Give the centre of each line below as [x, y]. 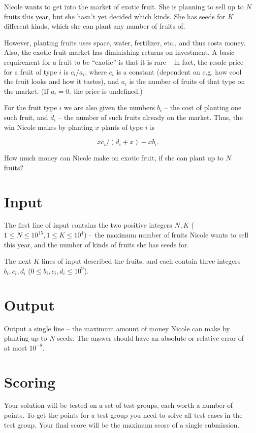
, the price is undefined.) [106, 91]
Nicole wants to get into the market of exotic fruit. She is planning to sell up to [124, 6]
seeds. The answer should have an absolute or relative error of [151, 338]
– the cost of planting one [203, 107]
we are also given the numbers [109, 107]
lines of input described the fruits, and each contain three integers [141, 261]
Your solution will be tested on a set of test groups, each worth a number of [118, 405]
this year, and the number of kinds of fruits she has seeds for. [96, 244]
